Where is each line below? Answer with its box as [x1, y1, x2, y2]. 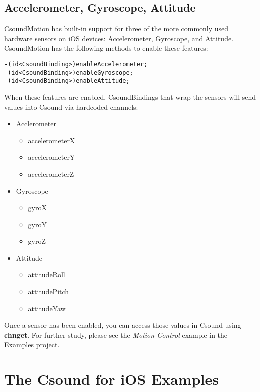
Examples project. [4, 339, 60, 350]
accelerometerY [28, 152, 75, 162]
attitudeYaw [28, 303, 66, 313]
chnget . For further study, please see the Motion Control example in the [4, 329, 228, 340]
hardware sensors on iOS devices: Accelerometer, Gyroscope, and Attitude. [4, 33, 234, 43]
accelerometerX [28, 135, 75, 145]
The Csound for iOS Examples [4, 369, 219, 389]
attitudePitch [28, 286, 69, 297]
